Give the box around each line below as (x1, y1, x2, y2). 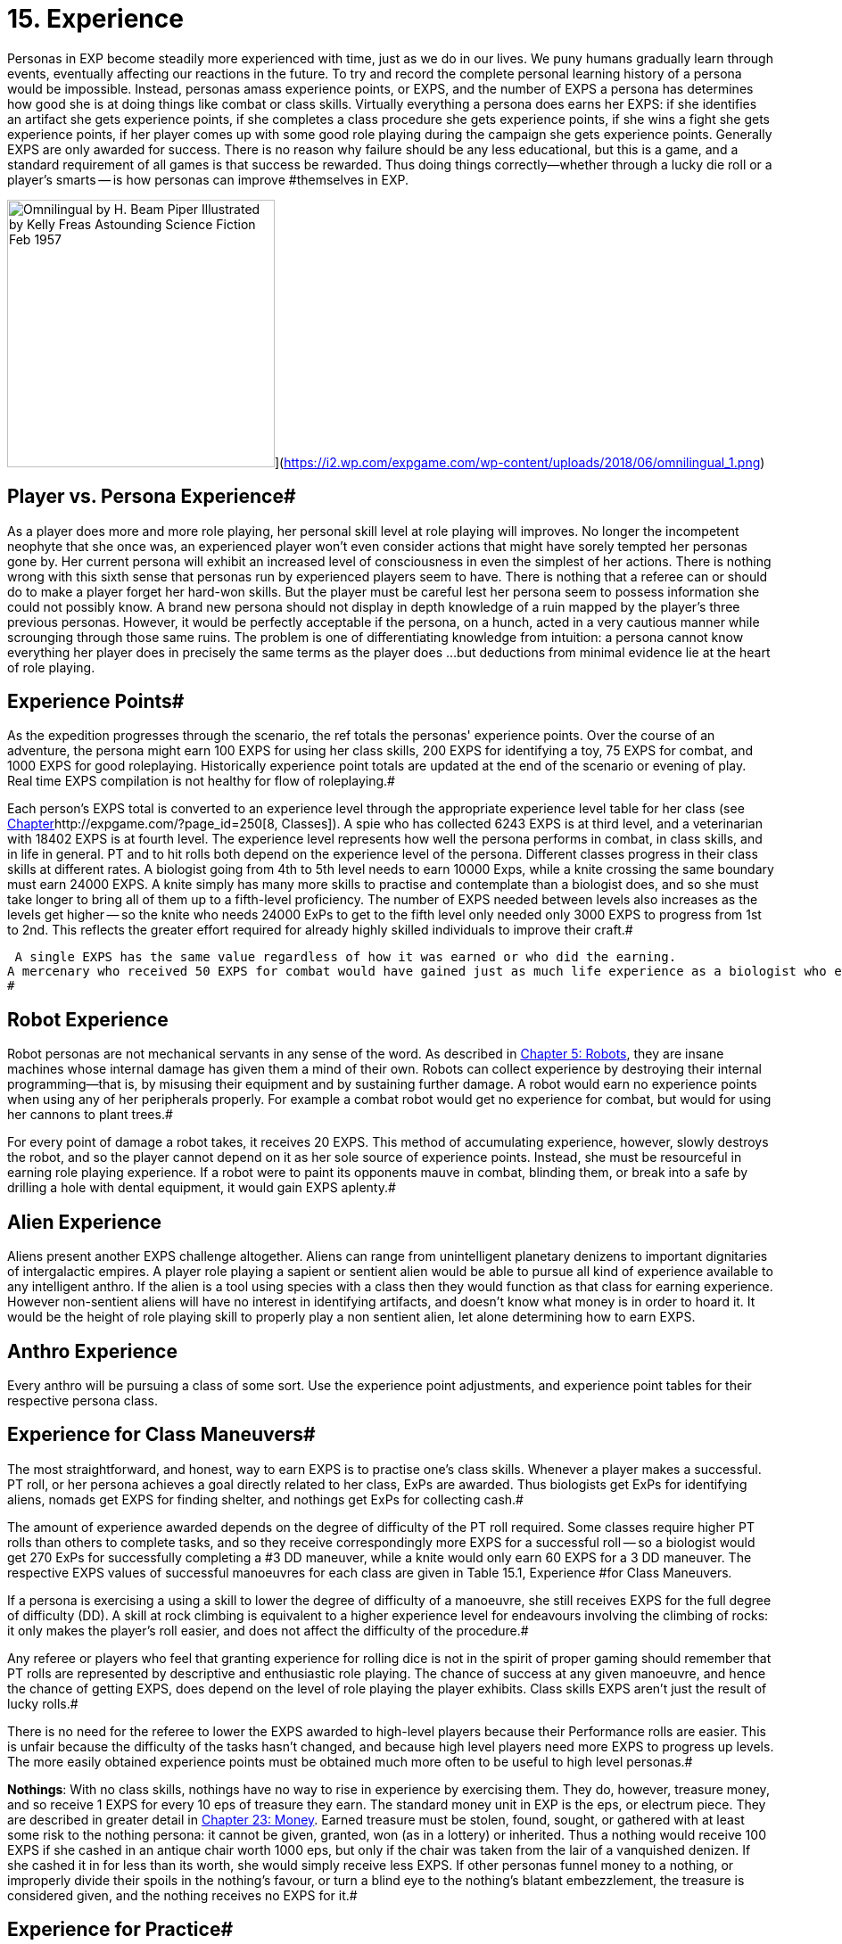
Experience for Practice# (7, 1918, 234, 1941)
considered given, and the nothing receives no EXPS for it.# (7, 1887, 358, 1903)
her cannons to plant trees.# (7, 1107, 173, 1123)
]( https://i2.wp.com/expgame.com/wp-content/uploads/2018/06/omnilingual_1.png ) (275, 454, 765, 470)
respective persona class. (7, 1392, 158, 1408)
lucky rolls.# (7, 1695, 78, 1711)
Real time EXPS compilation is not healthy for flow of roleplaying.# (7, 773, 395, 789)
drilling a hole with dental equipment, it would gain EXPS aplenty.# (7, 1180, 396, 1196)
